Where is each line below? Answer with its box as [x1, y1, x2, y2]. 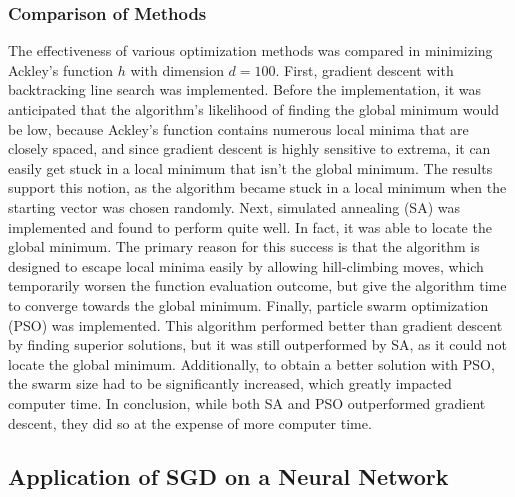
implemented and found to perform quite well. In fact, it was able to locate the [8, 216, 492, 237]
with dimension [130, 59, 224, 80]
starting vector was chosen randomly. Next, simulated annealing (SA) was [8, 196, 460, 217]
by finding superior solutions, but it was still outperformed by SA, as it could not [8, 334, 507, 355]
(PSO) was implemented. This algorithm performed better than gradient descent [8, 314, 503, 335]
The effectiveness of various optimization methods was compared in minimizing [8, 40, 493, 61]
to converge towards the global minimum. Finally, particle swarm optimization [8, 294, 489, 315]
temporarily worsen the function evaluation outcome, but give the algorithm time [8, 275, 507, 296]
